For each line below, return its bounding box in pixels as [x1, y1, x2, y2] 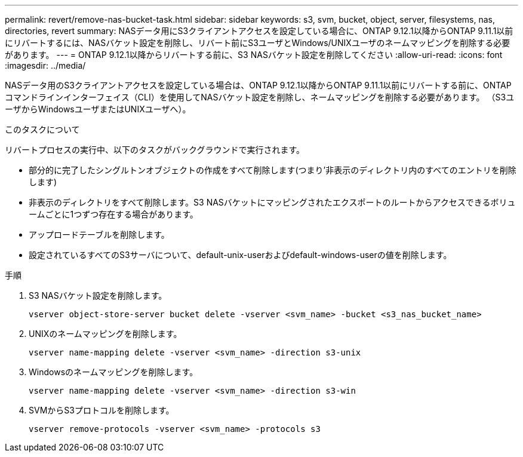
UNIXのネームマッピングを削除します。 [29, 329, 182, 339]
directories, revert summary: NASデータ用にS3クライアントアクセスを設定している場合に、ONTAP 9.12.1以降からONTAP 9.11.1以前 [5, 26, 513, 36]
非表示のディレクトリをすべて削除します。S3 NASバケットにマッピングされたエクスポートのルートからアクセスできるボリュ [29, 197, 516, 207]
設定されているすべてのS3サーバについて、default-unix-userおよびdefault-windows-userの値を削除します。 [29, 250, 452, 260]
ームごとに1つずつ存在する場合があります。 [29, 209, 198, 219]
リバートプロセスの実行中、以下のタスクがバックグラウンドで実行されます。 [5, 145, 305, 155]
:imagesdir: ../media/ [5, 60, 86, 70]
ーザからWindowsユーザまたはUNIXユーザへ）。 [5, 104, 191, 114]
